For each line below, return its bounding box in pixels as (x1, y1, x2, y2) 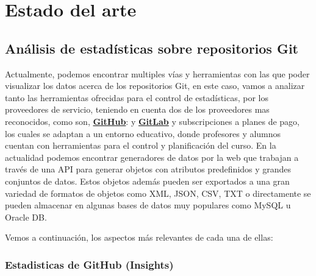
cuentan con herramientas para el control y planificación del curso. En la (5, 139, 276, 152)
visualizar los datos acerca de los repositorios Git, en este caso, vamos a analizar (5, 79, 305, 92)
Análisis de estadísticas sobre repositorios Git (5, 38, 299, 57)
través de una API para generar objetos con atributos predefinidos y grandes (5, 163, 292, 175)
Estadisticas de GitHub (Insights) (5, 257, 174, 272)
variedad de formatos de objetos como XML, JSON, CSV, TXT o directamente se (5, 186, 311, 199)
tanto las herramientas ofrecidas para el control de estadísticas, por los (5, 91, 269, 104)
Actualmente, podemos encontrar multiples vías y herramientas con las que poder (5, 67, 310, 80)
